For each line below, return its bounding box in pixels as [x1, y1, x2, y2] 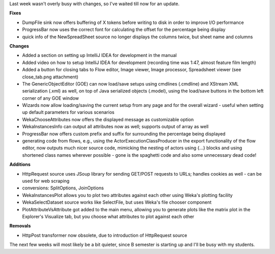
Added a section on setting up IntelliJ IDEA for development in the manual [22, 52, 177, 59]
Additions [9, 161, 31, 167]
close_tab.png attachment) [22, 74, 78, 80]
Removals [9, 223, 31, 229]
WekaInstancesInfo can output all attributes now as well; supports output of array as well [22, 124, 209, 130]
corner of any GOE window [22, 95, 79, 101]
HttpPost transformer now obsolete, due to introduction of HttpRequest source [22, 232, 187, 238]
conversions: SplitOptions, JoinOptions [22, 185, 104, 191]
